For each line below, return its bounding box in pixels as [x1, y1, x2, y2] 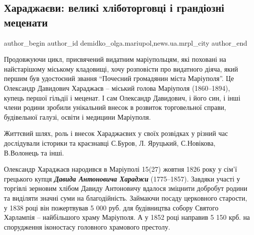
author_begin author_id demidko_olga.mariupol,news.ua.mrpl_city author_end [4, 37, 247, 48]
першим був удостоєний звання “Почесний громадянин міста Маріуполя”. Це [4, 73, 234, 83]
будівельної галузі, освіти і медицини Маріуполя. [4, 111, 151, 122]
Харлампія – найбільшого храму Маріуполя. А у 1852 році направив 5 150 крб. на [4, 212, 250, 222]
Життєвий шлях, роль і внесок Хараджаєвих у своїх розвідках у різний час [4, 128, 228, 138]
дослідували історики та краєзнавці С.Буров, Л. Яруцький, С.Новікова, [4, 137, 216, 148]
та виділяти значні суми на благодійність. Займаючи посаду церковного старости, [4, 192, 247, 203]
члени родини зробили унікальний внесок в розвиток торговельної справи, [4, 102, 226, 112]
